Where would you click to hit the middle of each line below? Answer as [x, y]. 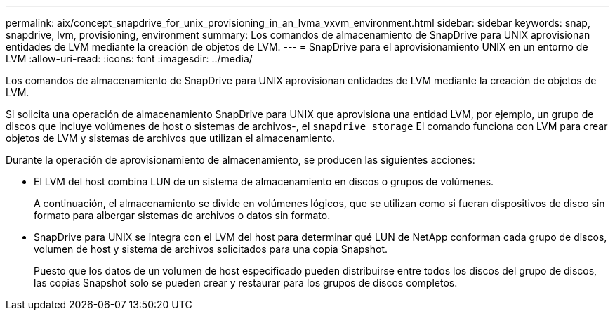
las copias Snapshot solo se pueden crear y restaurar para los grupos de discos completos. [246, 283]
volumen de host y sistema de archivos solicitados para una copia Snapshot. [211, 249]
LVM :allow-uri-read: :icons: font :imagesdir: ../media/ [129, 59]
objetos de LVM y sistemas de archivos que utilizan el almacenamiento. [171, 138]
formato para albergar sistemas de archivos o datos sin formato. [182, 215]
